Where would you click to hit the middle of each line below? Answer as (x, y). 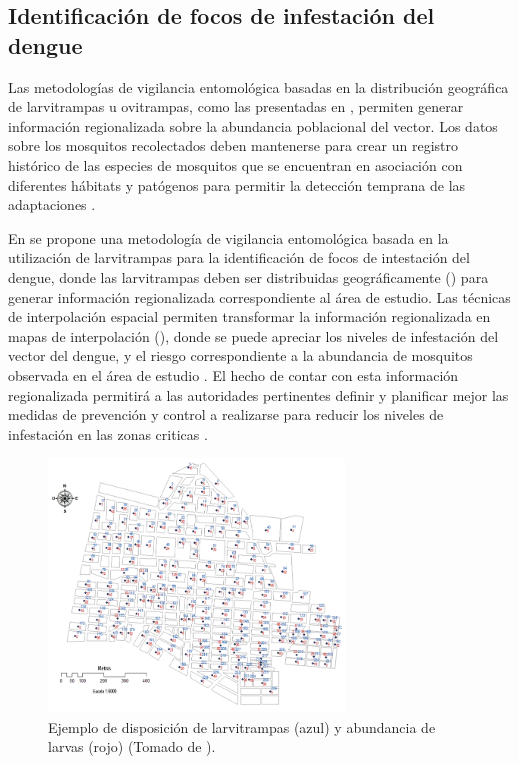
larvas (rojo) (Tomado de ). (132, 746)
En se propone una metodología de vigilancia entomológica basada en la (228, 237)
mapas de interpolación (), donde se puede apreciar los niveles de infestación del (253, 335)
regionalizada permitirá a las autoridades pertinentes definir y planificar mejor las (258, 394)
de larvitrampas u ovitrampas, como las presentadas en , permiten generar (236, 106)
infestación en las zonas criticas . (108, 433)
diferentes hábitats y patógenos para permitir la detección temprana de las (237, 184)
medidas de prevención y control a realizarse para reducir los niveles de (226, 414)
